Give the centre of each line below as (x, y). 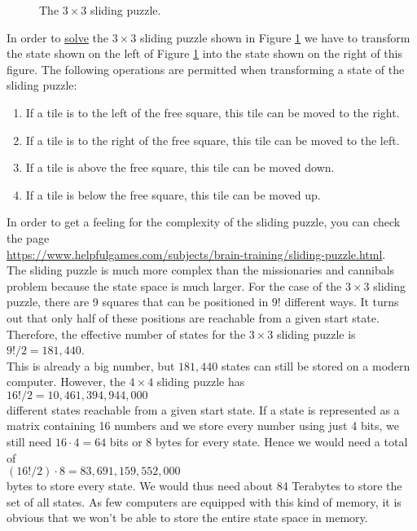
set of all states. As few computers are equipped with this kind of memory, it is (204, 501)
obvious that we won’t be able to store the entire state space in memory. (187, 518)
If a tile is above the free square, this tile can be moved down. (180, 167)
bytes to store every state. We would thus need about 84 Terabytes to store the (204, 486)
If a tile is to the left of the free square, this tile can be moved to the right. (213, 112)
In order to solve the (57, 37)
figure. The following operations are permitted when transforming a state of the (206, 69)
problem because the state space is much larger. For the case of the (174, 285)
